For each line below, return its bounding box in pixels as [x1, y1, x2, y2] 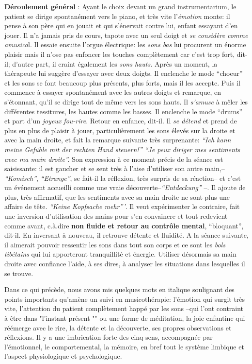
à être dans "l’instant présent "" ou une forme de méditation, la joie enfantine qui [4, 313, 245, 323]
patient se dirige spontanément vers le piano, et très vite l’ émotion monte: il [4, 11, 230, 21]
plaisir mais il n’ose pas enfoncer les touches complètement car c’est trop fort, [4, 49, 235, 59]
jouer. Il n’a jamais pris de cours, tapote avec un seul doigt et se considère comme [4, 30, 248, 40]
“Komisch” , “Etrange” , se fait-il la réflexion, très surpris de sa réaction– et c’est [4, 173, 241, 183]
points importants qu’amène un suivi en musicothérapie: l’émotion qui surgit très [4, 294, 245, 304]
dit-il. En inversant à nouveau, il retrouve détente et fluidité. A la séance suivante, [4, 230, 249, 240]
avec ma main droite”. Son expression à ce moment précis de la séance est [4, 154, 223, 164]
